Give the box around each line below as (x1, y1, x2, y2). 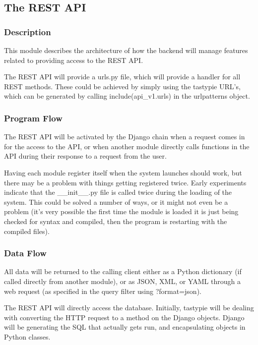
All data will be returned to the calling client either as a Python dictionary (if (4, 266, 242, 277)
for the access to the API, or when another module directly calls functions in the (4, 141, 250, 151)
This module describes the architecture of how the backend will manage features (4, 45, 248, 55)
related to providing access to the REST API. (4, 55, 143, 65)
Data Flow (4, 247, 47, 259)
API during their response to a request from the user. (4, 151, 167, 161)
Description (4, 25, 51, 38)
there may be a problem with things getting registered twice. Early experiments (4, 177, 247, 187)
